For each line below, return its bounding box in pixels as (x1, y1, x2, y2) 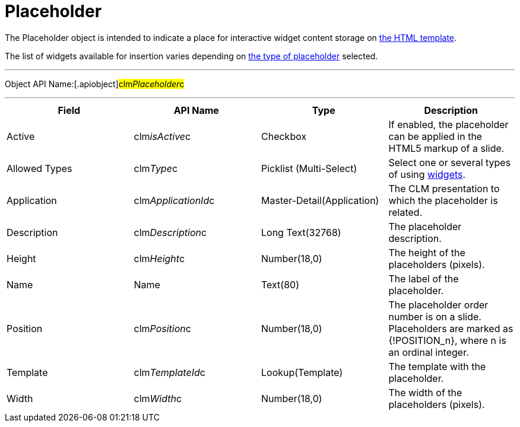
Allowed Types (7, 162, 72, 174)
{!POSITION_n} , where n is (388, 334, 506, 346)
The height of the (388, 246, 465, 259)
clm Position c (134, 322, 191, 334)
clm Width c (134, 392, 182, 404)
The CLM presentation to (388, 182, 500, 195)
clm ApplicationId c (134, 194, 215, 206)
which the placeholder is (388, 194, 498, 206)
